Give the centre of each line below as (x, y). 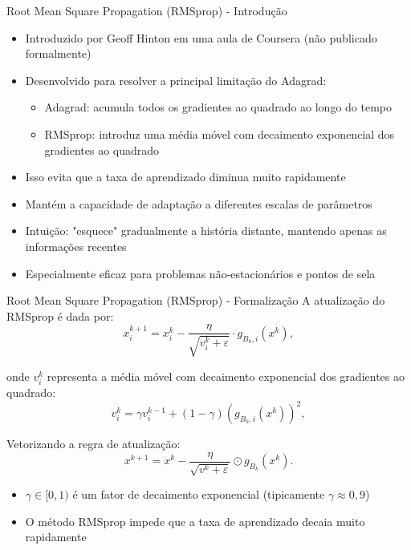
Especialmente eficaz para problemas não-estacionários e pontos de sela (200, 273)
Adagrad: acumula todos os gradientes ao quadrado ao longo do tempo (218, 107)
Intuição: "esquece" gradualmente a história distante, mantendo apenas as (206, 231)
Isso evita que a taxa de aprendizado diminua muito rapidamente (185, 177)
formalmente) (58, 53)
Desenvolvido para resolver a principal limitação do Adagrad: (176, 80)
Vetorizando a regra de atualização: (94, 444)
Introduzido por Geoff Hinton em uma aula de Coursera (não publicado (201, 37)
